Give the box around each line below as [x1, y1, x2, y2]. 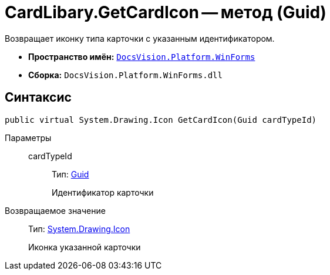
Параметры [5, 132, 52, 143]
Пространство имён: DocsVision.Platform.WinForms [28, 51, 255, 62]
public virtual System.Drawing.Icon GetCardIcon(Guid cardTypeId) [5, 115, 317, 125]
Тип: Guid [52, 169, 89, 179]
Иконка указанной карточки [28, 242, 141, 252]
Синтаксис [5, 90, 72, 105]
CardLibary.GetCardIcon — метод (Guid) [5, 2, 326, 22]
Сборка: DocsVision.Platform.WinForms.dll [28, 69, 223, 80]
